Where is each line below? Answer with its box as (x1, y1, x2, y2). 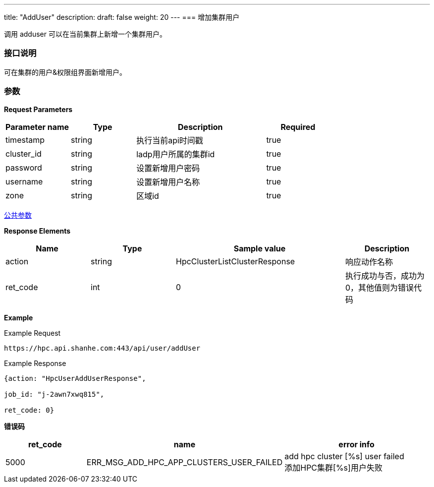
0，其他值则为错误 (345, 282, 414, 293)
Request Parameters (4, 105, 73, 114)
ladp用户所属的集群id (136, 149, 215, 159)
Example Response (4, 359, 66, 367)
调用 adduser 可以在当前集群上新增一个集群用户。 (4, 30, 166, 38)
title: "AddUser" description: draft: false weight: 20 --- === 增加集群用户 (4, 13, 240, 21)
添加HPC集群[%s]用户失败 (284, 462, 382, 473)
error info (338, 439, 375, 449)
